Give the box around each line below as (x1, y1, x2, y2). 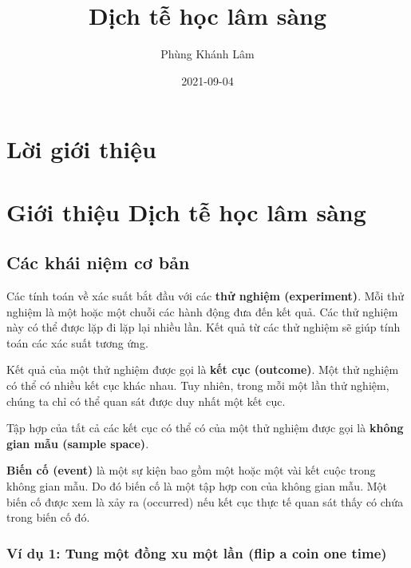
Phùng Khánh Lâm (160, 46, 255, 62)
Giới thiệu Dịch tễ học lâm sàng (6, 195, 366, 228)
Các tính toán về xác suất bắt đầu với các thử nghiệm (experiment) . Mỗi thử (6, 288, 405, 304)
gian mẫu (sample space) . (6, 435, 149, 451)
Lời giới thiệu (6, 133, 156, 165)
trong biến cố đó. (6, 509, 90, 526)
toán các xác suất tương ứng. (6, 334, 148, 351)
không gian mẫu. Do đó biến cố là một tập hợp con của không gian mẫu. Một (6, 478, 387, 495)
